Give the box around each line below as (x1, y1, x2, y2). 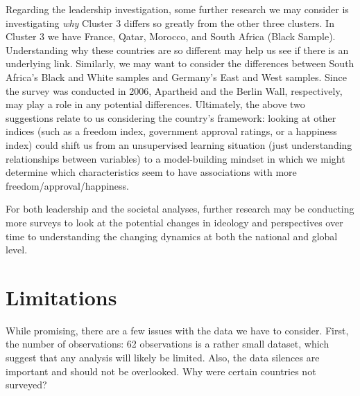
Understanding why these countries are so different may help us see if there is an (6, 42, 349, 57)
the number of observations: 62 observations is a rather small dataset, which (6, 336, 329, 351)
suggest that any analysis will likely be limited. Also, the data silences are (6, 350, 320, 364)
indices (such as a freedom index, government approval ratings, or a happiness (6, 124, 337, 138)
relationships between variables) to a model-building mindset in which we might (6, 151, 345, 165)
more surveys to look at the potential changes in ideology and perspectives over (6, 215, 343, 229)
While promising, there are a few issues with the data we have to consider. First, (6, 323, 349, 337)
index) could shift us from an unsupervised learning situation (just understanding (6, 137, 352, 152)
